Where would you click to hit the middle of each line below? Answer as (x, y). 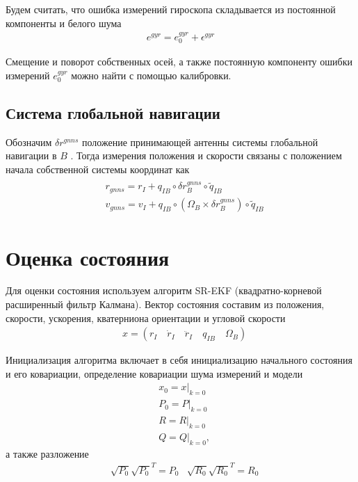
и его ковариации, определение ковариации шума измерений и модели (154, 373)
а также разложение (47, 453)
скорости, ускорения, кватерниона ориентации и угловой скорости (146, 318)
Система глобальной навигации (113, 113)
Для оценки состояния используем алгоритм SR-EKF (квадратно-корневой (164, 290)
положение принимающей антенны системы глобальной (200, 142)
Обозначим (29, 142)
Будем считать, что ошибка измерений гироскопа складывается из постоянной (171, 9)
